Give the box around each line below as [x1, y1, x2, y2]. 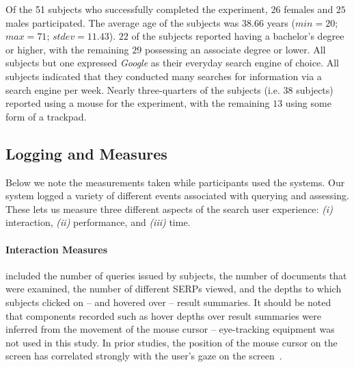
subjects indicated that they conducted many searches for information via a [5, 68, 322, 83]
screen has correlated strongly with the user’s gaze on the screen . [5, 349, 282, 363]
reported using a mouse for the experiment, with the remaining [5, 96, 270, 110]
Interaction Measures [5, 242, 108, 256]
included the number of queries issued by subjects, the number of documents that [5, 268, 347, 282]
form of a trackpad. [5, 109, 87, 123]
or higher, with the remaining [5, 42, 129, 56]
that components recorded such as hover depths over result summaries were [5, 308, 321, 322]
